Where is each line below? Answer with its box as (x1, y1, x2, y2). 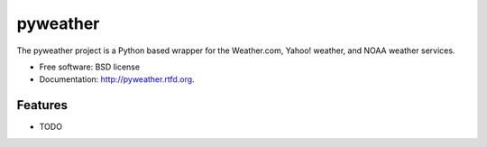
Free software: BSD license (39, 61, 140, 72)
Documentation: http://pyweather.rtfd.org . (39, 74, 195, 85)
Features (16, 97, 68, 113)
